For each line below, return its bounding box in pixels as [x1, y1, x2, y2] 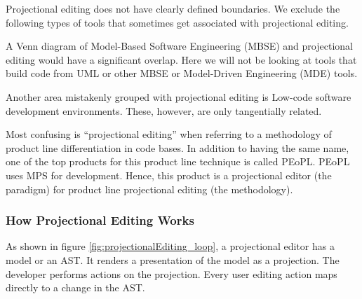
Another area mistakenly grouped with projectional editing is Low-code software [6, 89, 351, 104]
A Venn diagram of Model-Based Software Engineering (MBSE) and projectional [6, 39, 353, 53]
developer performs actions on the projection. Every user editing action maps [6, 266, 337, 281]
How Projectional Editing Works [6, 211, 194, 229]
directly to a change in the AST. [6, 280, 145, 295]
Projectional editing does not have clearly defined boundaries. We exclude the [6, 1, 340, 15]
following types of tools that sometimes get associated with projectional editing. [6, 15, 349, 29]
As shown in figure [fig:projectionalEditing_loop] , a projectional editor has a [6, 239, 335, 253]
